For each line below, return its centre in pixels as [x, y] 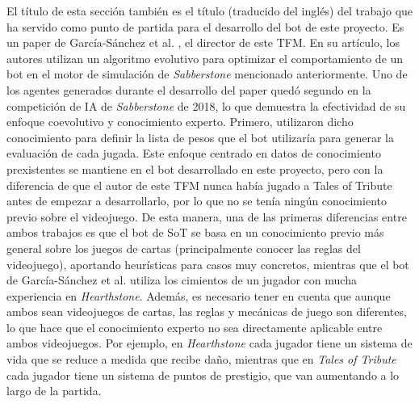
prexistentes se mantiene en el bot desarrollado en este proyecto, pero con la [195, 168]
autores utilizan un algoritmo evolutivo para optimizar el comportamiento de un [205, 58]
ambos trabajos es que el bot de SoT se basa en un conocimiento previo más [195, 232]
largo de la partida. [54, 391]
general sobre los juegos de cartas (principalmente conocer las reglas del [184, 248]
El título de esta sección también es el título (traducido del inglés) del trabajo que [210, 11]
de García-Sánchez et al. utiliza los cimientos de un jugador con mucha [182, 280]
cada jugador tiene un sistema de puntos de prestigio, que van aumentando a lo [203, 375]
